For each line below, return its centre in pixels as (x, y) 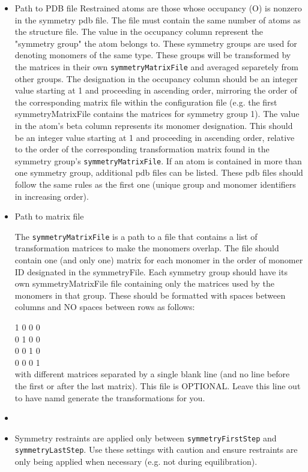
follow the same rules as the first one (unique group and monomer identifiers (155, 184)
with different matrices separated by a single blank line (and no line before (152, 374)
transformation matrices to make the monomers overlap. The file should (147, 248)
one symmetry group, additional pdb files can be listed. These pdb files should (159, 172)
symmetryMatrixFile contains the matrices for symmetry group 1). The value (157, 114)
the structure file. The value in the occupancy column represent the (139, 31)
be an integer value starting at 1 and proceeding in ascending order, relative (155, 137)
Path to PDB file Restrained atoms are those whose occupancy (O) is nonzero (158, 8)
